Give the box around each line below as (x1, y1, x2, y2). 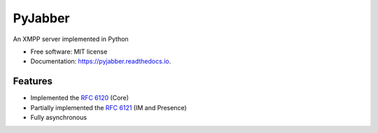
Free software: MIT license (30, 47, 108, 56)
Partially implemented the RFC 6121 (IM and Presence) (30, 103, 187, 111)
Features (13, 75, 52, 87)
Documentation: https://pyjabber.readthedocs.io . (30, 57, 171, 65)
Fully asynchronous (30, 114, 87, 122)
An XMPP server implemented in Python (13, 35, 129, 43)
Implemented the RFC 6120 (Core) (30, 94, 129, 102)
